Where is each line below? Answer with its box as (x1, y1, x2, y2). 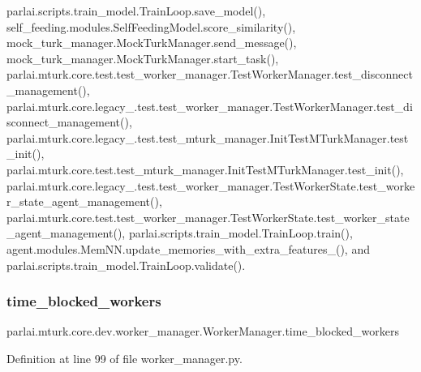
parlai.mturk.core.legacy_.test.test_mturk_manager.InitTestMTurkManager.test (6, 129, 409, 146)
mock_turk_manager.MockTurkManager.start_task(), (6, 49, 279, 66)
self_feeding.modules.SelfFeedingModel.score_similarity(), (6, 18, 296, 35)
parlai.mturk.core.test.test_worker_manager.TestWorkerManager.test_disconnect (6, 66, 413, 83)
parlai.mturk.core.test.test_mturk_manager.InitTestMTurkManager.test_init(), (6, 160, 404, 177)
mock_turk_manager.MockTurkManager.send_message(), (6, 34, 297, 51)
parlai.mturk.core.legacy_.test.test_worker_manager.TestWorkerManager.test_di (6, 97, 413, 114)
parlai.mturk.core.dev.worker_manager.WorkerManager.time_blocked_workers (6, 323, 399, 340)
